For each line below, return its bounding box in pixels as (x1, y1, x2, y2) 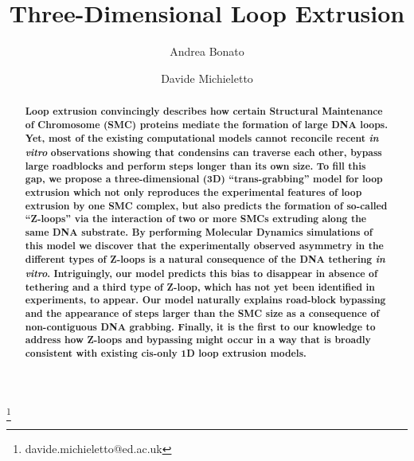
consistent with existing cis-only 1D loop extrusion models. (25, 346, 307, 360)
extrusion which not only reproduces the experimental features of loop (25, 186, 362, 200)
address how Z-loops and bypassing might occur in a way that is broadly (25, 333, 371, 347)
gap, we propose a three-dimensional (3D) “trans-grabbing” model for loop (25, 172, 383, 186)
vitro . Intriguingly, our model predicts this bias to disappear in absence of (25, 265, 378, 280)
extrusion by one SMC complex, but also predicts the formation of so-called (25, 198, 388, 213)
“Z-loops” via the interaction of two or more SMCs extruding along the (25, 212, 367, 226)
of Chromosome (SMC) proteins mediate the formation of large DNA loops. (25, 117, 388, 131)
